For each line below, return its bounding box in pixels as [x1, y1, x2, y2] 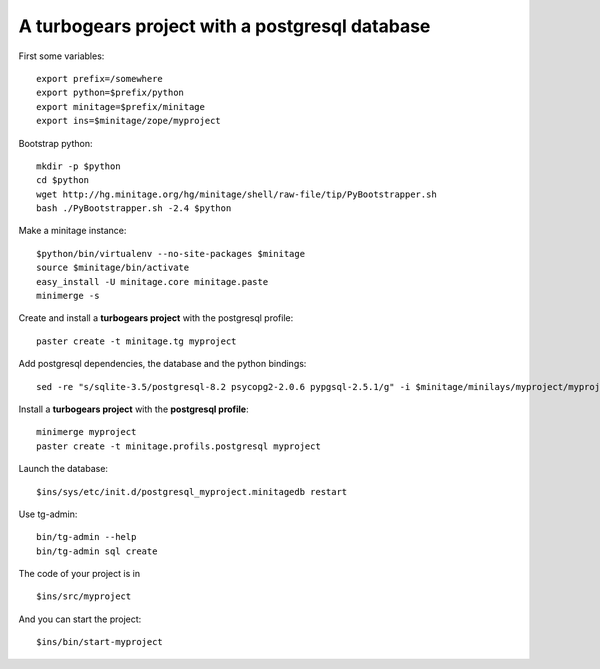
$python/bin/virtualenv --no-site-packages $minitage [36, 248, 305, 259]
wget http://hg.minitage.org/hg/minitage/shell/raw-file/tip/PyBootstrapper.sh [36, 188, 437, 200]
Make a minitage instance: [18, 225, 127, 237]
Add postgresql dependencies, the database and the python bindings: [18, 358, 307, 370]
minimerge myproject [36, 426, 137, 438]
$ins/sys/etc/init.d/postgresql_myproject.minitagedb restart [36, 486, 348, 497]
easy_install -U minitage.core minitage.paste [36, 276, 269, 287]
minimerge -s [36, 290, 100, 302]
